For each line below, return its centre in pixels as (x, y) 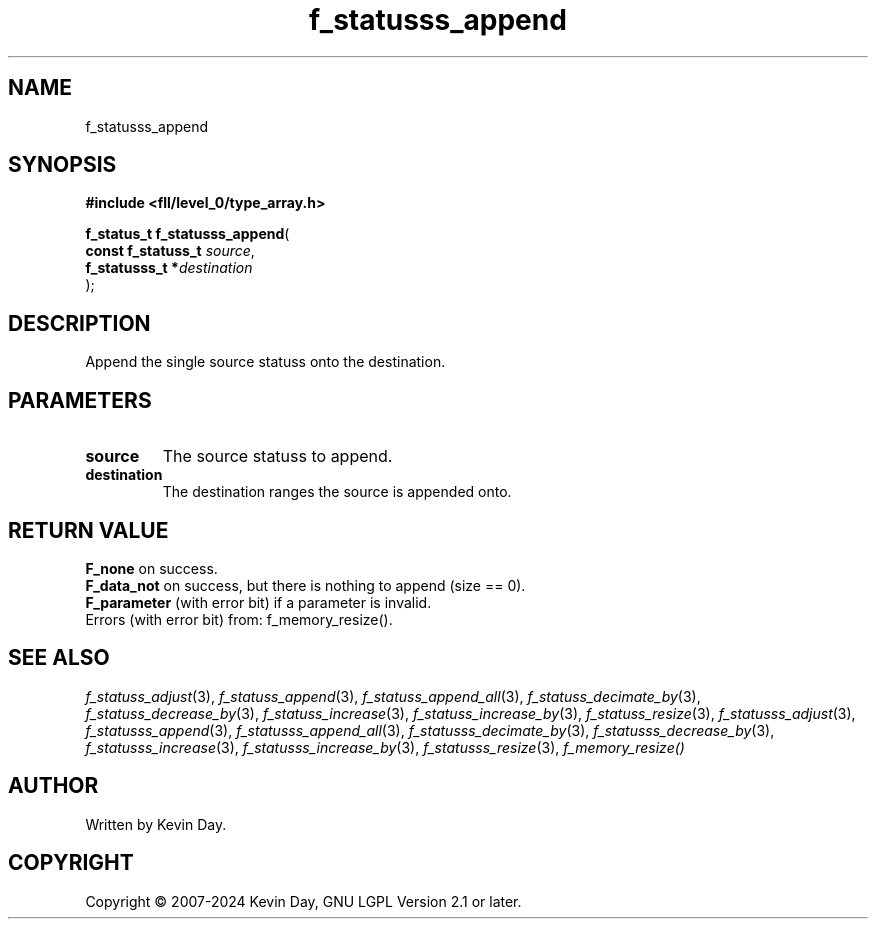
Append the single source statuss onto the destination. (265, 362)
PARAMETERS (80, 400)
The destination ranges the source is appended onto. (337, 492)
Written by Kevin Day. (156, 824)
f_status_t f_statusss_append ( (187, 234)
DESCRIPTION (79, 323)
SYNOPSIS (62, 165)
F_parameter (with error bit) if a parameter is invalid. (258, 602)
